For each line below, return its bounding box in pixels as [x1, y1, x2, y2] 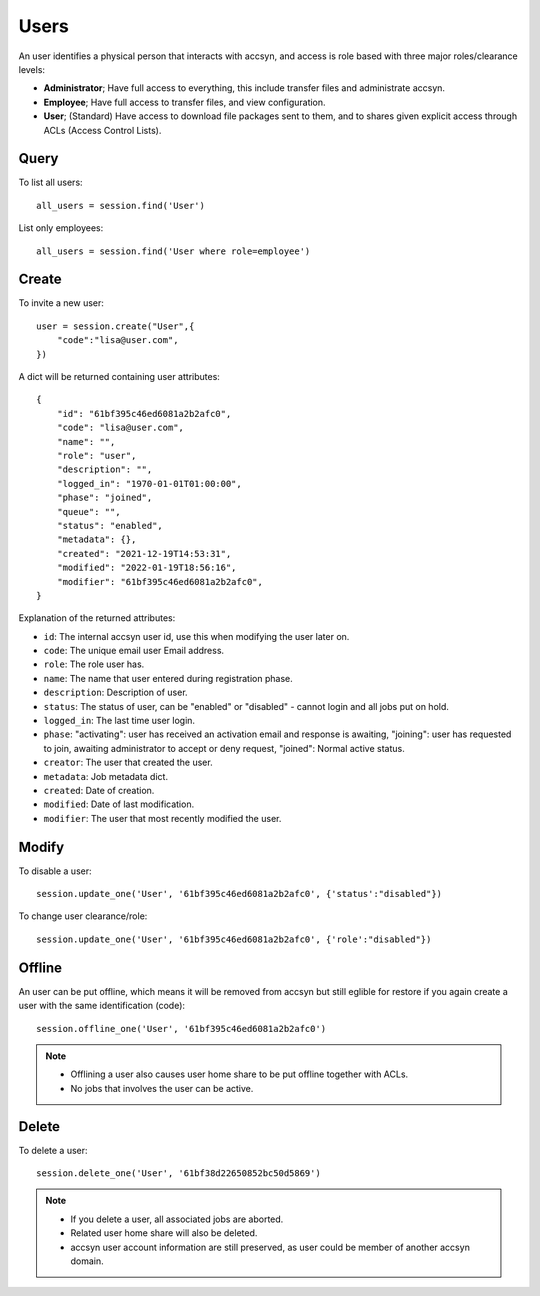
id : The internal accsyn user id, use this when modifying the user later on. [43, 630, 350, 642]
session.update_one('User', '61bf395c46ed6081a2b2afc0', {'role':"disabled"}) [36, 933, 432, 945]
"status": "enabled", [56, 520, 164, 531]
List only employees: [18, 222, 104, 234]
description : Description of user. [43, 686, 189, 699]
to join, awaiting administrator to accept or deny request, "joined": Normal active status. [43, 742, 405, 754]
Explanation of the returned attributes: [18, 612, 176, 624]
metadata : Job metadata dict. [43, 770, 169, 782]
